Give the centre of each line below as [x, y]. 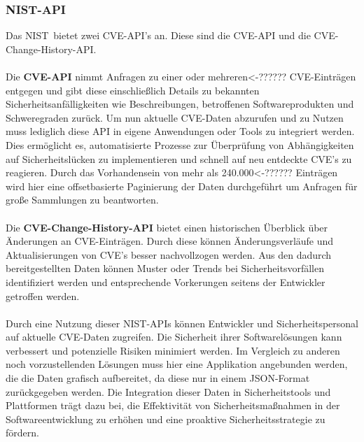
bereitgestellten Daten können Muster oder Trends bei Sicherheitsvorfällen [165, 268]
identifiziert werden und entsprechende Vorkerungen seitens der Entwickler [166, 281]
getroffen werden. [43, 295]
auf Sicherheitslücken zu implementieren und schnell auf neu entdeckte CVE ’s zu [179, 158]
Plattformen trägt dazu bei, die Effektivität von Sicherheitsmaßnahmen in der [173, 405]
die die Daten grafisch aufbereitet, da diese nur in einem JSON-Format [158, 378]
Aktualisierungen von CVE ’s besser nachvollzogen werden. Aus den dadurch [169, 254]
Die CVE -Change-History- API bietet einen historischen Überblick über [167, 227]
